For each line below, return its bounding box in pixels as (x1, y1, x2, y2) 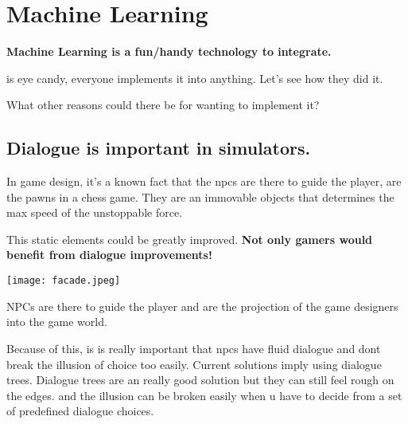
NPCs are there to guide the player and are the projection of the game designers (6, 297, 398, 314)
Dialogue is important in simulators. (6, 135, 311, 160)
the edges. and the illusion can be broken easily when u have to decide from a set (6, 387, 402, 403)
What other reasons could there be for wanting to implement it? (6, 96, 320, 113)
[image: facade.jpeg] (6, 275, 121, 287)
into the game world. (6, 313, 107, 330)
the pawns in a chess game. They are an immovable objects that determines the (6, 188, 394, 205)
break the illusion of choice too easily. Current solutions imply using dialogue (6, 355, 382, 372)
